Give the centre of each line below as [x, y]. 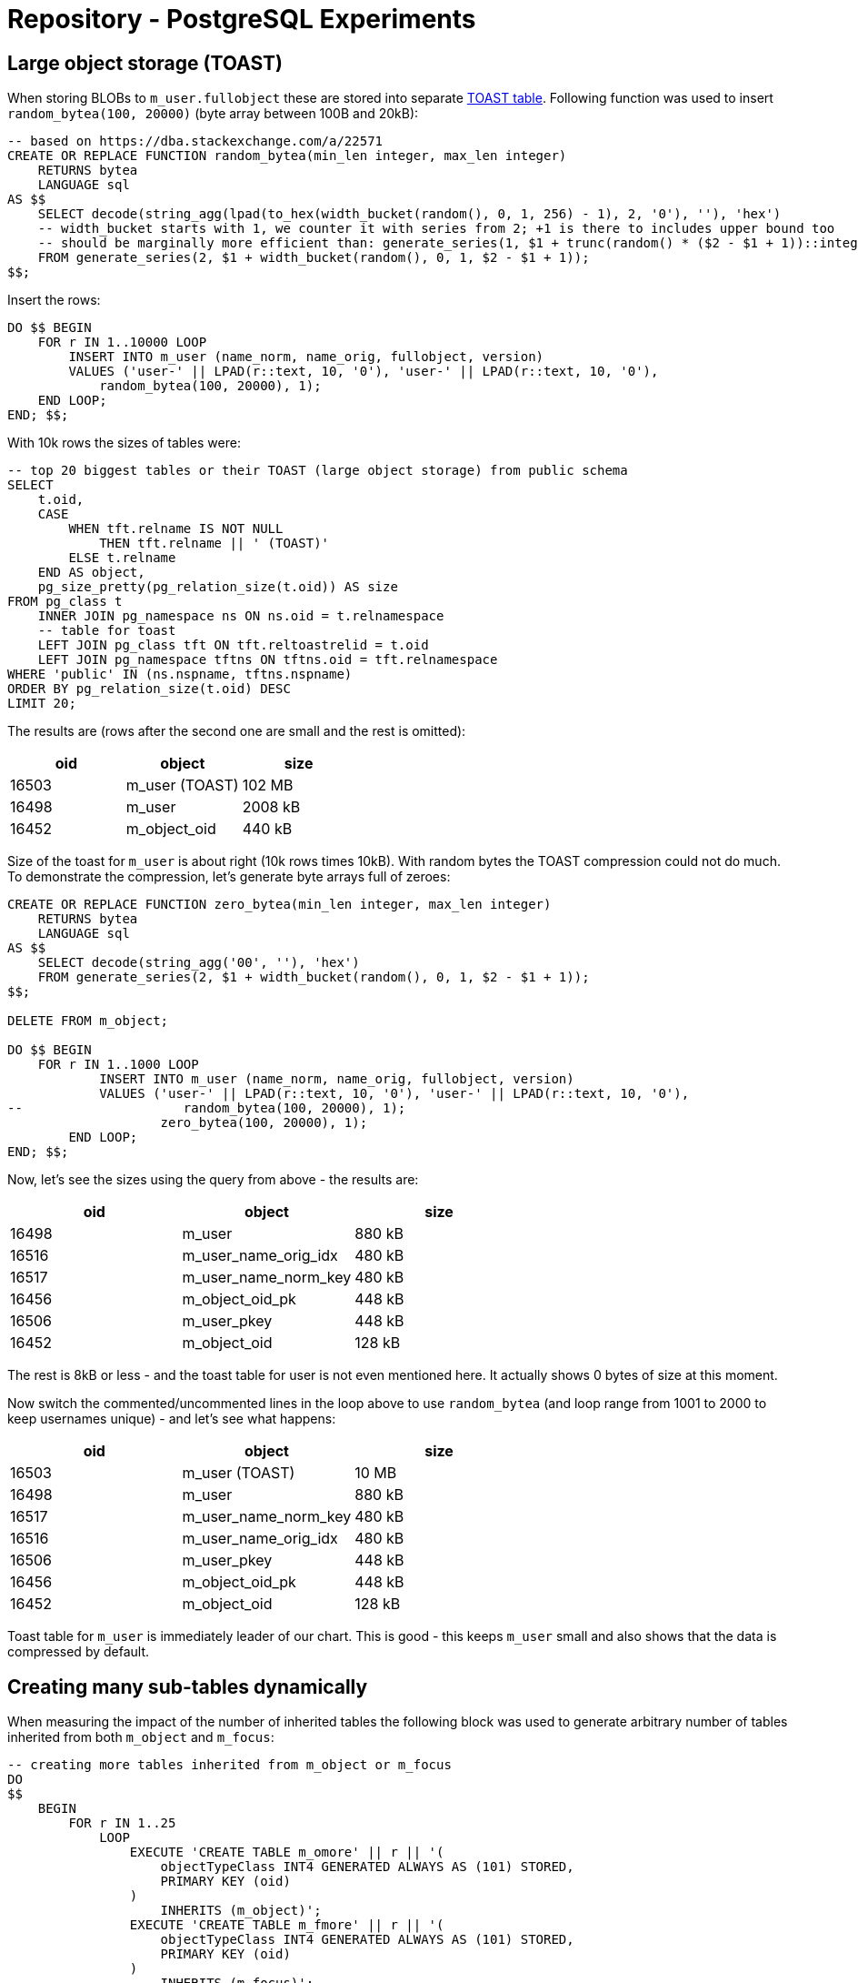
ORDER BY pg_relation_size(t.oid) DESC [149, 689]
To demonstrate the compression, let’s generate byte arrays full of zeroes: [229, 877]
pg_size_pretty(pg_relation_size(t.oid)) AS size [218, 587]
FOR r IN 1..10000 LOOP [122, 342]
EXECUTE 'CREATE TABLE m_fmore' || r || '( [287, 1925]
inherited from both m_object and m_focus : [141, 1737]
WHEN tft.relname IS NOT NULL [176, 529]
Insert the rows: [54, 300]
